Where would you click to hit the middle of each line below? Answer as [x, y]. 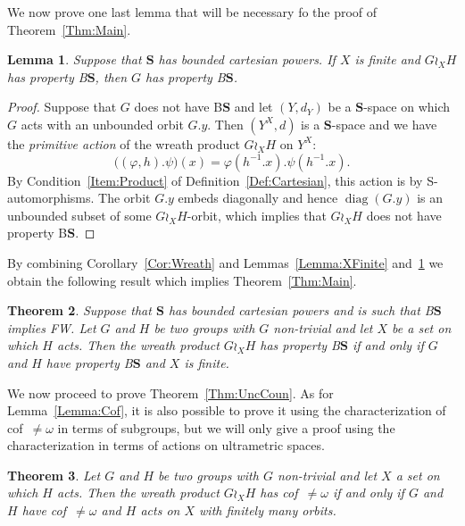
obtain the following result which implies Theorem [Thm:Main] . [182, 280]
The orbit [125, 198]
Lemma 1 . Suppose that [75, 59]
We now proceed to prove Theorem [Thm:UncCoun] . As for [170, 392]
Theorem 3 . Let [54, 475]
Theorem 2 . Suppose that [79, 310]
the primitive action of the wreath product [124, 143]
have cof [44, 510]
